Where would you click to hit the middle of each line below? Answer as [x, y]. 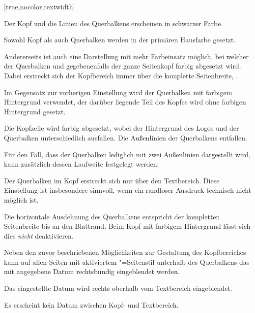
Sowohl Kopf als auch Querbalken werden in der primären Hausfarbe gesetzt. [120, 40]
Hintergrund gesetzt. [35, 111]
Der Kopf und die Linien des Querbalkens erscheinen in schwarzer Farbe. [113, 23]
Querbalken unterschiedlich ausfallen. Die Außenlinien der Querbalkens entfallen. [126, 137]
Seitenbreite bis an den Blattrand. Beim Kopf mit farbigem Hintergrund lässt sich [127, 226]
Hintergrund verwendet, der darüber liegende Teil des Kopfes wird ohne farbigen [125, 102]
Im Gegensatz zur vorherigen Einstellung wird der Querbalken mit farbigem [118, 92]
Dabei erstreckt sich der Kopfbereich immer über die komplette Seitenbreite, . [121, 75]
